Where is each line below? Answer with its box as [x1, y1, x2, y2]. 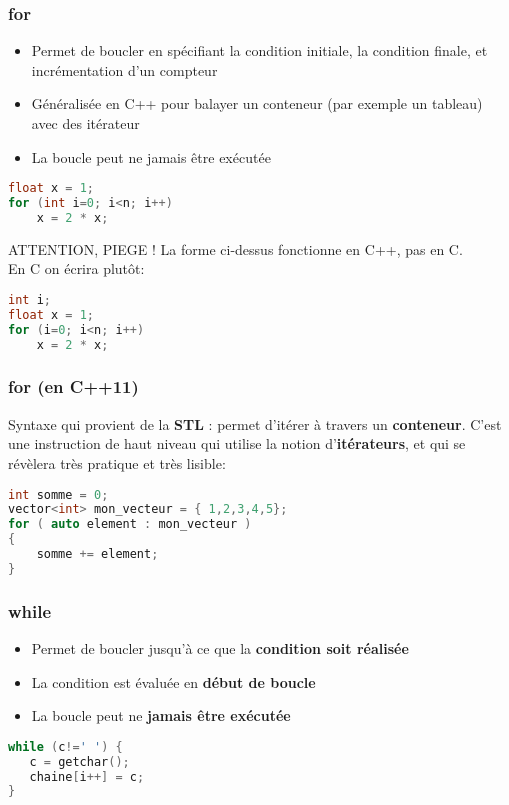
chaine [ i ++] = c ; [29, 769, 145, 784]
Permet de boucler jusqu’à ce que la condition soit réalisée [31, 637, 409, 658]
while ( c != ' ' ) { [8, 739, 123, 754]
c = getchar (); [29, 754, 130, 769]
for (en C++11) [8, 374, 139, 399]
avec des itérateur [31, 113, 140, 133]
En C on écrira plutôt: [8, 258, 145, 279]
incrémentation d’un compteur [31, 59, 218, 80]
